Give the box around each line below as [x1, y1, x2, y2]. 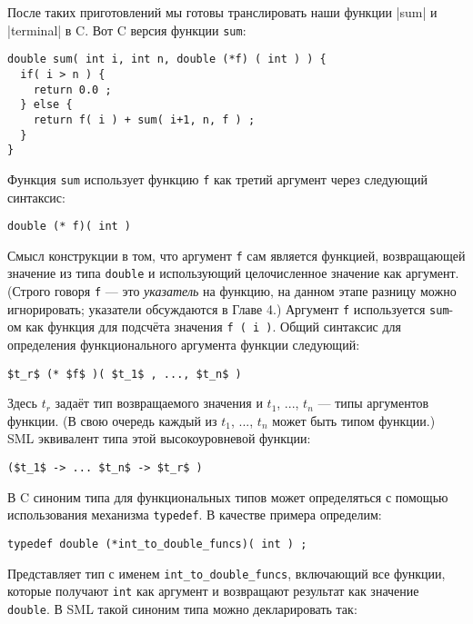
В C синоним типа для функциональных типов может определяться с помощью [7, 487, 448, 506]
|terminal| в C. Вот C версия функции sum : [7, 20, 247, 39]
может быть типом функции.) [272, 411, 436, 430]
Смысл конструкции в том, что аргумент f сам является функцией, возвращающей [7, 245, 466, 264]
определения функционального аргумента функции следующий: [7, 335, 360, 354]
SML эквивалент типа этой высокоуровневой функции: [7, 429, 311, 448]
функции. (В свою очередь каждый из [7, 411, 217, 430]
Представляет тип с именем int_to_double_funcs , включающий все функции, [7, 563, 446, 582]
